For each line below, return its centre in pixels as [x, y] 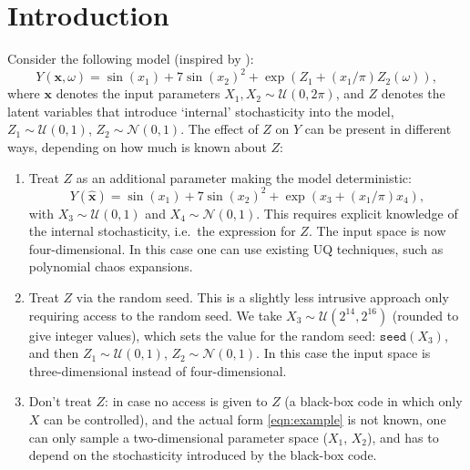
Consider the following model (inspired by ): [131, 59]
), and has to [403, 437]
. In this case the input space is [343, 353]
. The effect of [220, 129]
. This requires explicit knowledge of [357, 213]
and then [54, 353]
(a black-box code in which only [373, 401]
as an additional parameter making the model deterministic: [244, 177]
